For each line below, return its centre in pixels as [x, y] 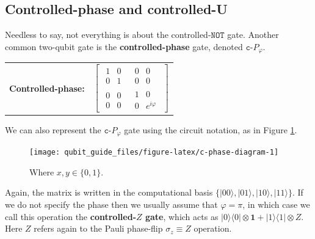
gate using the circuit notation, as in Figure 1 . [211, 129]
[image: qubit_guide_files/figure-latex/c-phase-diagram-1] [154, 153]
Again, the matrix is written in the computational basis [109, 192]
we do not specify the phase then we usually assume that [111, 204]
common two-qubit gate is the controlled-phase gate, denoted [124, 46]
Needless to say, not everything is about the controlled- [108, 35]
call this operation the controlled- [71, 216]
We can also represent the [53, 129]
